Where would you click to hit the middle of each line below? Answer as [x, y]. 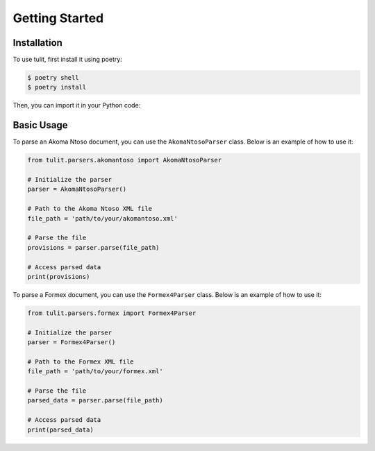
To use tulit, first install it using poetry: [68, 60]
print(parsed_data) [60, 429]
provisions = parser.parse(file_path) [93, 247]
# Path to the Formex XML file [81, 361]
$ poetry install [57, 87]
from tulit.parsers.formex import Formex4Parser [112, 313]
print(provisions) [59, 276]
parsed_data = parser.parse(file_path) [95, 400]
